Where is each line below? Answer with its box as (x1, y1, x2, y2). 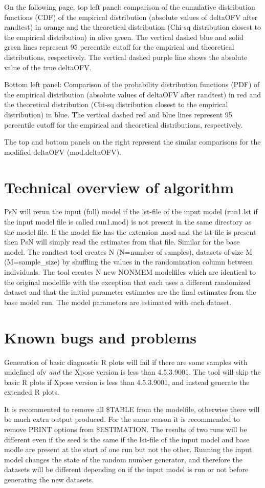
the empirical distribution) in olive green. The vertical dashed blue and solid (4, 31, 244, 42)
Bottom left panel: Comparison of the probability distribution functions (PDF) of (4, 79, 260, 90)
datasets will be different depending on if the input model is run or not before (4, 464, 249, 475)
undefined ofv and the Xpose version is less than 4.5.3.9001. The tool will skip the (4, 367, 261, 377)
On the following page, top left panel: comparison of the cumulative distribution (4, 2, 255, 12)
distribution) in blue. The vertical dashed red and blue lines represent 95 (4, 109, 232, 119)
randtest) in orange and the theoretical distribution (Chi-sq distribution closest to (4, 22, 261, 32)
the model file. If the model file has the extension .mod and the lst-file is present (4, 226, 256, 237)
